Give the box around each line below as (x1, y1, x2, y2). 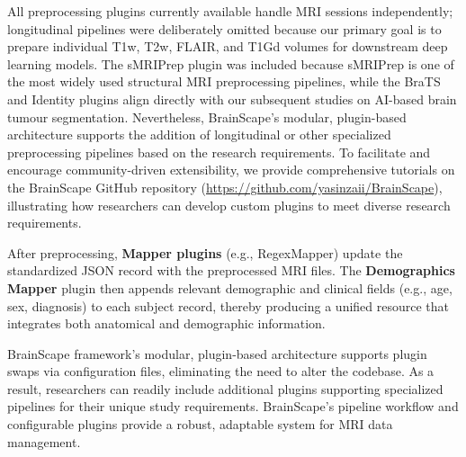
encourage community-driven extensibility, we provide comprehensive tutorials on (7, 160, 455, 179)
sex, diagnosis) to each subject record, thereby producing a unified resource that (7, 296, 450, 315)
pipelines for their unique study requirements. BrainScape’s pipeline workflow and (7, 397, 459, 416)
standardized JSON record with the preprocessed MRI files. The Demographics (7, 261, 455, 280)
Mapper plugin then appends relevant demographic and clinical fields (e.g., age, (7, 278, 453, 297)
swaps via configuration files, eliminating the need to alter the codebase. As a (7, 362, 435, 381)
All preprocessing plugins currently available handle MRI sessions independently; (7, 2, 453, 20)
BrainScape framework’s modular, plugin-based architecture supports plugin (7, 344, 427, 363)
